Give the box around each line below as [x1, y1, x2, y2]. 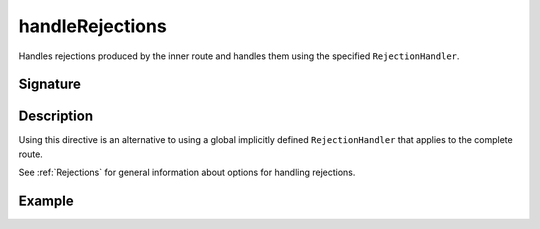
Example [18, 193, 74, 210]
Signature [18, 76, 82, 93]
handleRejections [18, 15, 167, 37]
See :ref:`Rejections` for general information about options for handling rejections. [18, 166, 356, 179]
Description [18, 108, 94, 125]
